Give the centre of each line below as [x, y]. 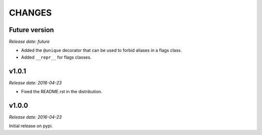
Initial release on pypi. [31, 126]
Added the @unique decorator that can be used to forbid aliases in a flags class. [101, 51]
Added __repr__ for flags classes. [56, 57]
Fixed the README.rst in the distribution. [62, 92]
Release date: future [29, 42]
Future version [32, 30]
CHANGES [30, 13]
